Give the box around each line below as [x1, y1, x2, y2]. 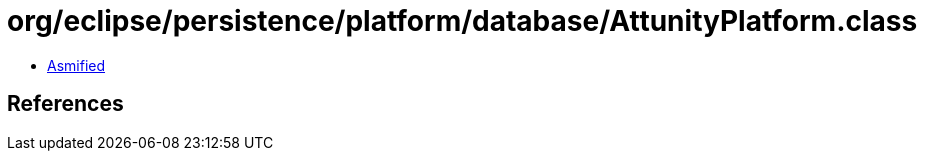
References [7, 91, 124, 117]
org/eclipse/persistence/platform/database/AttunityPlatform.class [7, 4, 918, 38]
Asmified [47, 56, 106, 74]
